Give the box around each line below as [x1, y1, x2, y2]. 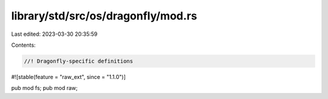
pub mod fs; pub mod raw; [11, 84, 78, 92]
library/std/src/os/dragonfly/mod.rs [11, 9, 197, 22]
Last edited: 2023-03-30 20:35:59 [11, 30, 98, 38]
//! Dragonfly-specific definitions [24, 58, 134, 64]
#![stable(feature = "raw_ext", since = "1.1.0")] [11, 73, 126, 80]
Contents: [11, 41, 36, 49]
